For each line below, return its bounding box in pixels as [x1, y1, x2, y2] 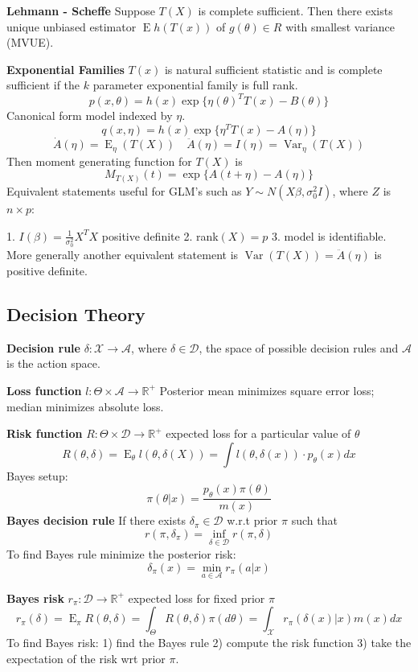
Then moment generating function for [6, 152, 192, 169]
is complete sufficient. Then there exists [198, 2, 393, 19]
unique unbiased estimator [6, 18, 137, 35]
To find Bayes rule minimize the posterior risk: [6, 545, 236, 562]
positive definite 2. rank [101, 227, 219, 244]
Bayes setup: [6, 467, 68, 484]
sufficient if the [6, 76, 80, 93]
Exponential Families [6, 60, 125, 77]
